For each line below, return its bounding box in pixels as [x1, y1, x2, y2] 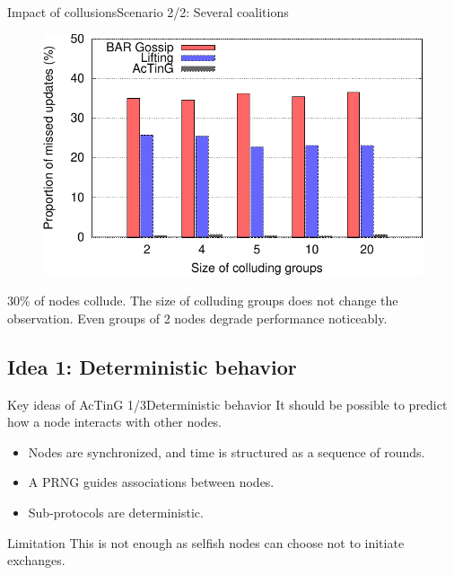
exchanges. [7, 551, 65, 570]
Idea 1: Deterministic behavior [7, 352, 297, 380]
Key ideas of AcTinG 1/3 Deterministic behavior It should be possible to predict [7, 394, 448, 413]
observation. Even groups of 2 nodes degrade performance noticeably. [7, 308, 388, 327]
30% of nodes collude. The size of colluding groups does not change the [7, 291, 398, 310]
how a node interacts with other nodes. [7, 412, 223, 431]
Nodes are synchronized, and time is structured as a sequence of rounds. [28, 442, 425, 461]
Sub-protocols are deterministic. [28, 502, 204, 521]
